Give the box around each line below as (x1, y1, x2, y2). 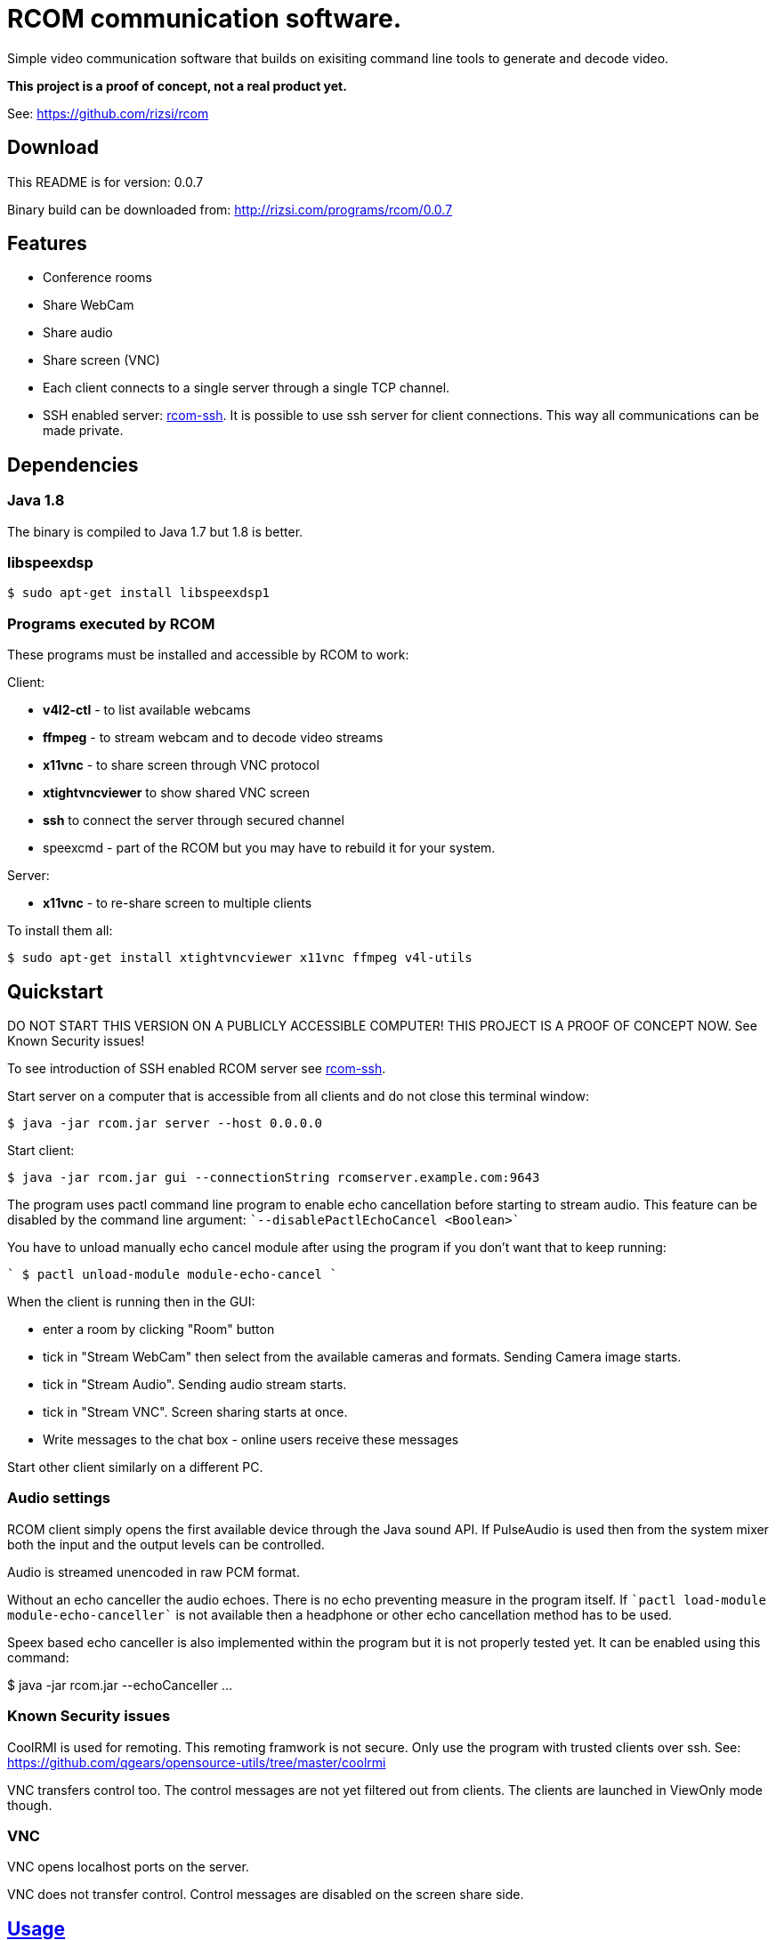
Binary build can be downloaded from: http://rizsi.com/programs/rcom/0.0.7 (7, 201, 453, 217)
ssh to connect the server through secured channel (43, 812, 344, 829)
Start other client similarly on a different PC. (7, 1459, 263, 1475)
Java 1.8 (7, 491, 65, 510)
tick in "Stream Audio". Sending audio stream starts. (43, 1377, 347, 1392)
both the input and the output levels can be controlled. (7, 1536, 325, 1552)
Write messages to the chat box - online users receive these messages (43, 1432, 459, 1447)
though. (7, 1797, 53, 1813)
